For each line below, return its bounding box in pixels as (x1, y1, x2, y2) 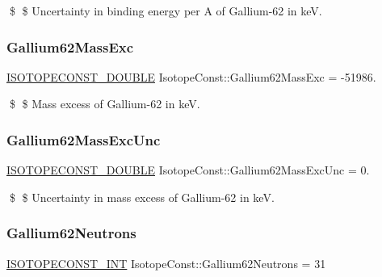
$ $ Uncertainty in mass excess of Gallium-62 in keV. (9, 188, 275, 205)
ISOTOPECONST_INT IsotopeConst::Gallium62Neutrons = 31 (6, 254, 326, 271)
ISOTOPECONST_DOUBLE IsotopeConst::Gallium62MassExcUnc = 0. (6, 162, 370, 178)
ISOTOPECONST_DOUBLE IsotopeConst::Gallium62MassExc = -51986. (6, 68, 376, 85)
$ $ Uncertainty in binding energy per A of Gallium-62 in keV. (9, 2, 322, 19)
